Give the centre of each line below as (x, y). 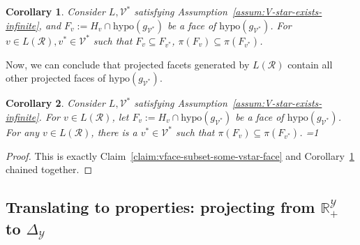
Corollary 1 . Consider (55, 11)
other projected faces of (56, 78)
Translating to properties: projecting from (160, 207)
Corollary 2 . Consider (55, 103)
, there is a (114, 132)
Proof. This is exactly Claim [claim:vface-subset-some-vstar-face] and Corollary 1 (180, 155)
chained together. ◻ (49, 169)
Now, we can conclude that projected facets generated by (128, 64)
